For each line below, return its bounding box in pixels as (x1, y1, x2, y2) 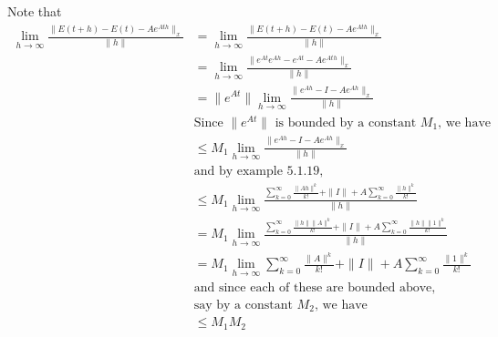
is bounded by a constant (275, 116, 417, 129)
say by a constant (193, 298, 293, 311)
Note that (7, 2, 62, 20)
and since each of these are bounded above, (193, 281, 436, 294)
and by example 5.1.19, (193, 164, 324, 178)
